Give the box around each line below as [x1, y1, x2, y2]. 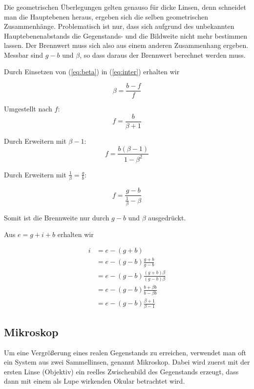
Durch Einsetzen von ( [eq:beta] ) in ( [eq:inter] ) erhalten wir [4, 66, 180, 76]
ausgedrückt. [148, 212, 186, 222]
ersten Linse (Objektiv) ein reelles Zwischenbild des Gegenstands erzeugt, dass [4, 366, 239, 376]
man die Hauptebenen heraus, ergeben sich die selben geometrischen [4, 11, 209, 22]
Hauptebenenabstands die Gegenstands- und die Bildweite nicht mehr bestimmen [4, 30, 248, 41]
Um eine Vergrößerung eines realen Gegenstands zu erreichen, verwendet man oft [4, 347, 247, 357]
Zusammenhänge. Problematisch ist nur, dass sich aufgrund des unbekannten [4, 21, 234, 31]
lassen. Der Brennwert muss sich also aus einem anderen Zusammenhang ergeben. [4, 40, 249, 50]
